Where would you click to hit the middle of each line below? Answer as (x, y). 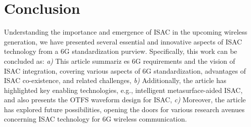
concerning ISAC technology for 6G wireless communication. (96, 119)
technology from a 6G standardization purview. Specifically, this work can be (121, 51)
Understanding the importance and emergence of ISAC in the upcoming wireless (126, 32)
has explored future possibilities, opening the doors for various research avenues (125, 109)
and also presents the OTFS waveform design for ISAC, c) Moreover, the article (125, 100)
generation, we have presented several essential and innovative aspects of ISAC (123, 41)
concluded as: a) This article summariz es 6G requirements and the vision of (120, 61)
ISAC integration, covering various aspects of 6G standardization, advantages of (125, 70)
